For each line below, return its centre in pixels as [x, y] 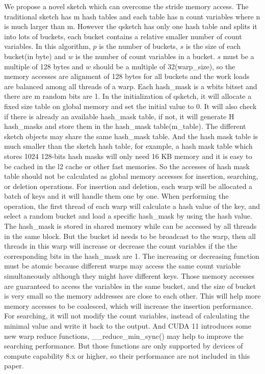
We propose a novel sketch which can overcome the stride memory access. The [126, 6]
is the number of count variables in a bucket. [145, 56]
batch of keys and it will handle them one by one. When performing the [116, 196]
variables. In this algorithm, [47, 46]
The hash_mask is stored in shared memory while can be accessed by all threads [130, 226]
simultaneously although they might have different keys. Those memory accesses [129, 276]
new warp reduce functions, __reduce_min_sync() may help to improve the [124, 336]
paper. [14, 366]
